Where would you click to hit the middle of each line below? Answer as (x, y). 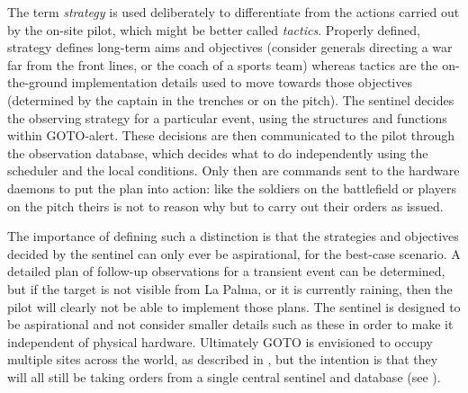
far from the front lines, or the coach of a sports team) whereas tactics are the (223, 64)
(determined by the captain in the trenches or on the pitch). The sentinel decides (231, 99)
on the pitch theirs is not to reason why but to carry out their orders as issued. (225, 205)
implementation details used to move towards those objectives (242, 82)
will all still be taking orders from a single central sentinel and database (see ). (224, 376)
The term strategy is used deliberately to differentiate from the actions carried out (234, 12)
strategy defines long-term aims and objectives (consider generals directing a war (230, 47)
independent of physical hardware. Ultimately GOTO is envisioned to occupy (220, 341)
